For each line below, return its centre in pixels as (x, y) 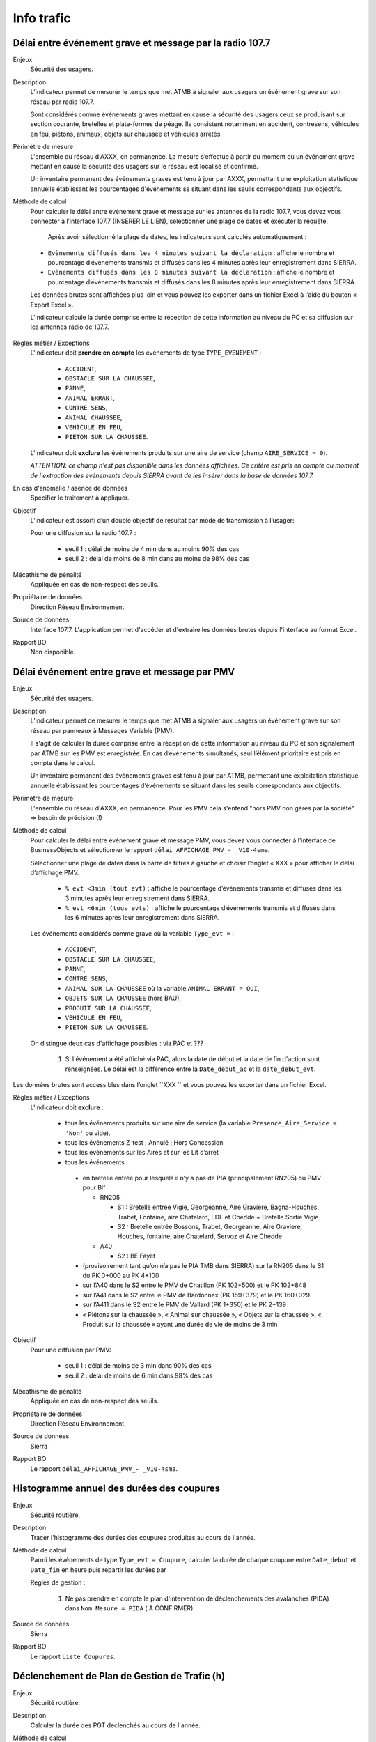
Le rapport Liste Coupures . (73, 1656)
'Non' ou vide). (88, 1133)
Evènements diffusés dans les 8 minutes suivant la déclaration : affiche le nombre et (191, 272)
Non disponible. (53, 652)
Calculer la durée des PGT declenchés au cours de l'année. (116, 1725)
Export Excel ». (52, 305)
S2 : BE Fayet (136, 1256)
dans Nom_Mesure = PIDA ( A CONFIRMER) (129, 1608)
